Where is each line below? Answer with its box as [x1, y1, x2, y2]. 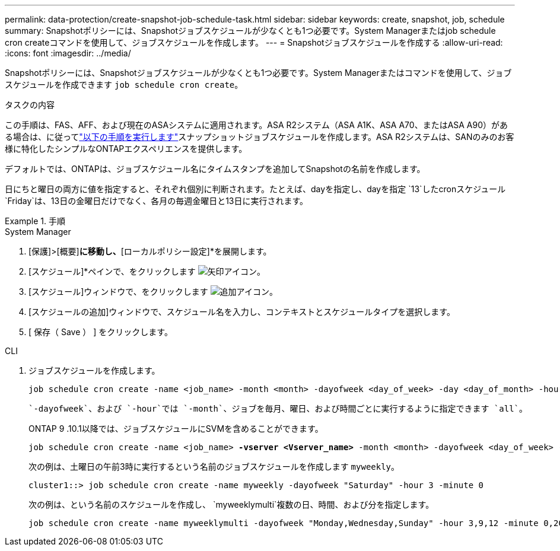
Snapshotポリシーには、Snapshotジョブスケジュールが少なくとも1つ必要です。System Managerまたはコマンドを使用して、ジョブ [5, 68, 512, 78]
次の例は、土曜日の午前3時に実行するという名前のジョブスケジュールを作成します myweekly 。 [28, 461, 400, 472]
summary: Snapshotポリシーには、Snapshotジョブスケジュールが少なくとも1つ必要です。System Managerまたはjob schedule [5, 26, 496, 36]
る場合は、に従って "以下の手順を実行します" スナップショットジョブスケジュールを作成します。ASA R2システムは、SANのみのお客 [5, 132, 514, 142]
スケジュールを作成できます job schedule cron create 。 [5, 79, 243, 90]
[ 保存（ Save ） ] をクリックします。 [28, 327, 173, 337]
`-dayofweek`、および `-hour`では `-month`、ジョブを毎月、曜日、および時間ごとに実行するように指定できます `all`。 [28, 404, 528, 413]
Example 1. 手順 [5, 216, 65, 226]
